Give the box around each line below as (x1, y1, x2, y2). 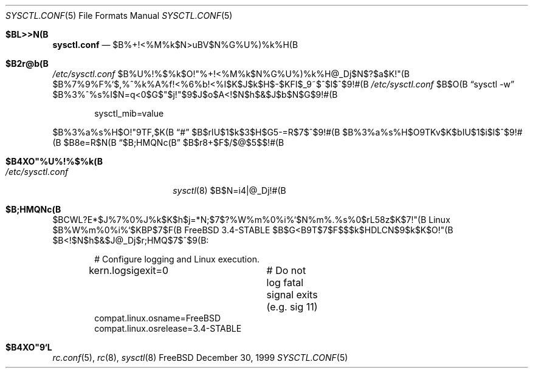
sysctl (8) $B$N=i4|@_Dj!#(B (173, 185, 286, 196)
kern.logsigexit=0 (89, 264, 169, 276)
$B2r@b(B (5, 58, 49, 69)
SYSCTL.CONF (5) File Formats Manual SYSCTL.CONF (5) (5, 10, 233, 21)
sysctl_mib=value (94, 108, 164, 118)
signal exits (266, 289, 318, 301)
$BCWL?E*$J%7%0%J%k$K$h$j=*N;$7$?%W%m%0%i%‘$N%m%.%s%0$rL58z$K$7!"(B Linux (52, 214, 450, 225)
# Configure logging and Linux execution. (94, 254, 260, 264)
